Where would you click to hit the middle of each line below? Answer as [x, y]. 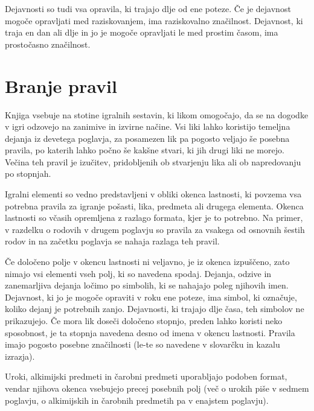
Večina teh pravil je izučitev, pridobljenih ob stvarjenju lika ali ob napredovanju [153, 161]
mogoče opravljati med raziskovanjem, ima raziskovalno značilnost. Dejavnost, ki [154, 20]
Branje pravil [61, 85]
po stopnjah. [28, 174]
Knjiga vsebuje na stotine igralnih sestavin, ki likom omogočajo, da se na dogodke [157, 114]
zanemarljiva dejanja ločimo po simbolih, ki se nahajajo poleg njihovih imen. [147, 285]
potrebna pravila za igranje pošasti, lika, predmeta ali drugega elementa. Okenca [154, 205]
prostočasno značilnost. [48, 44]
